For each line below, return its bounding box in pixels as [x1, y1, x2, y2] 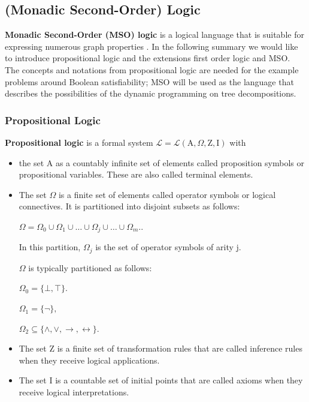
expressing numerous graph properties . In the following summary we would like [5, 40, 298, 52]
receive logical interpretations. [19, 386, 129, 398]
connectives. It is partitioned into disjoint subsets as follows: [19, 200, 240, 212]
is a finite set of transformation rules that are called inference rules [57, 342, 302, 355]
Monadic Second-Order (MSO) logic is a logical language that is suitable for [5, 28, 304, 41]
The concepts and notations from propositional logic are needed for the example [5, 63, 299, 76]
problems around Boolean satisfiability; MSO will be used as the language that [5, 75, 294, 88]
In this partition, [19, 241, 81, 253]
